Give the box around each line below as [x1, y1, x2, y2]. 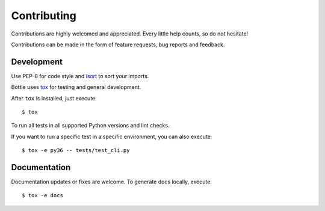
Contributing [11, 9, 76, 22]
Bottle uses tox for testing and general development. [11, 84, 141, 91]
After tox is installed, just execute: [11, 94, 97, 102]
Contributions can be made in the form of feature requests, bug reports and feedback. [11, 41, 225, 48]
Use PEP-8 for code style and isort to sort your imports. [11, 72, 149, 79]
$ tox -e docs [22, 192, 63, 199]
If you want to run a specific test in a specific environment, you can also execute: [11, 133, 212, 140]
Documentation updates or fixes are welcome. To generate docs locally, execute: [11, 178, 212, 186]
